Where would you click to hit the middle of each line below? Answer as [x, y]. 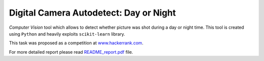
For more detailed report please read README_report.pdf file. [71, 52]
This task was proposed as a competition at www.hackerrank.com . [76, 43]
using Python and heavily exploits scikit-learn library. [67, 34]
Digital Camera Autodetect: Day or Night [92, 13]
